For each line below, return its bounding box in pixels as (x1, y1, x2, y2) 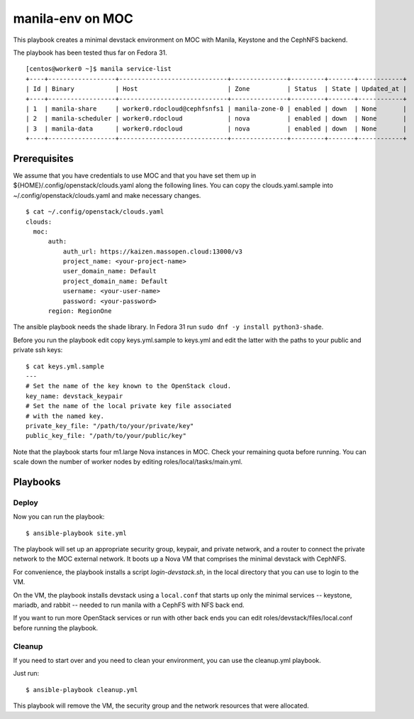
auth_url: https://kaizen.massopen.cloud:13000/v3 (62, 247, 242, 256)
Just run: (13, 669, 40, 678)
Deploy (13, 498, 38, 507)
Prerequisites (13, 153, 74, 165)
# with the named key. (26, 412, 105, 420)
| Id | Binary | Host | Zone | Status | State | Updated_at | (26, 85, 407, 93)
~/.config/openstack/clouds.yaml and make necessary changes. (13, 191, 201, 199)
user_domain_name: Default (62, 267, 157, 275)
